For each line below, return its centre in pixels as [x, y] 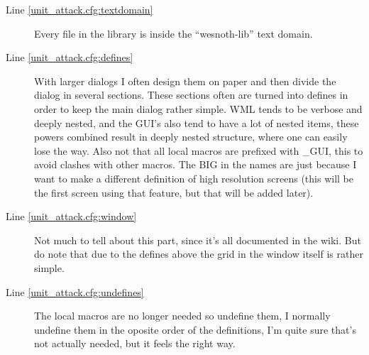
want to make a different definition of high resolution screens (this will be [194, 178]
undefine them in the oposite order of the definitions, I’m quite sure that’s [195, 329]
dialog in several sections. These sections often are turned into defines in [191, 95]
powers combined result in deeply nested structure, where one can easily [191, 137]
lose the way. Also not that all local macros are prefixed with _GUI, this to [199, 150]
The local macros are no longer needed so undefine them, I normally [182, 316]
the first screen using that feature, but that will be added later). [174, 192]
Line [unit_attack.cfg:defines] [70, 57]
